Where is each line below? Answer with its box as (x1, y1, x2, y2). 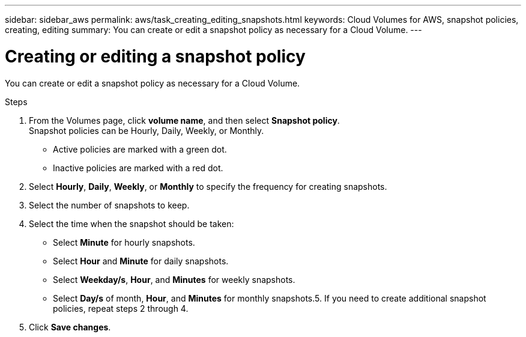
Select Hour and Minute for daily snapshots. (53, 255, 229, 266)
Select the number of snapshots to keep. (29, 199, 190, 210)
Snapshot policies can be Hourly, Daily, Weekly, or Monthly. (29, 125, 264, 136)
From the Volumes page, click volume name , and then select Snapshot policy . (29, 115, 340, 126)
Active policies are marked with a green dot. (53, 144, 227, 154)
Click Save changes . (29, 321, 111, 332)
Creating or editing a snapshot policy (5, 46, 306, 67)
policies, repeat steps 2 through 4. (53, 303, 189, 314)
